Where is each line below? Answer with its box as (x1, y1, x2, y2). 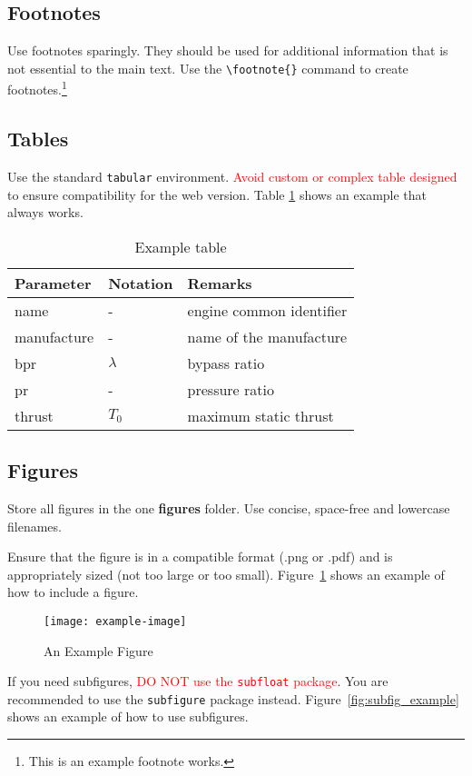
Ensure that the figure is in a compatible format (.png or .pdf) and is (7, 547, 393, 566)
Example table (134, 235, 227, 257)
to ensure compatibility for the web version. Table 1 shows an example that (7, 184, 428, 204)
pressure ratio (187, 378, 274, 400)
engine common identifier (187, 299, 348, 321)
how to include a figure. (7, 582, 139, 602)
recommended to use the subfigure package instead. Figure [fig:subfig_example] (7, 689, 459, 708)
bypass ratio (187, 352, 265, 373)
